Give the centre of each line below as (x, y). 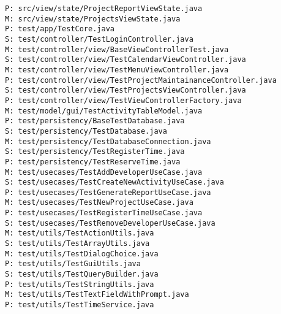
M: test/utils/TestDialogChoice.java (82, 254)
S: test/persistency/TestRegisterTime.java (95, 152)
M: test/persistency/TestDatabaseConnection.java (108, 141)
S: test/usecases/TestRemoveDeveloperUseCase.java (110, 223)
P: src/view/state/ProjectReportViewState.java (104, 9)
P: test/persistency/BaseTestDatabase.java (95, 121)
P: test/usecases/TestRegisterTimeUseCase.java (104, 213)
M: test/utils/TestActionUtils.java (80, 233)
